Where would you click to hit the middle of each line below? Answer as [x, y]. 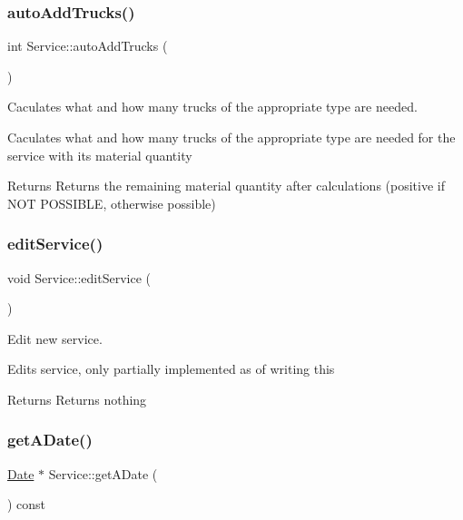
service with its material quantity [100, 155]
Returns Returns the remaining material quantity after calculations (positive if [226, 186]
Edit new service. [55, 338]
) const [27, 504]
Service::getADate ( [103, 473]
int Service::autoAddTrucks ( [88, 46]
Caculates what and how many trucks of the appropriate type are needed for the [231, 137]
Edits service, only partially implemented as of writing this [171, 369]
